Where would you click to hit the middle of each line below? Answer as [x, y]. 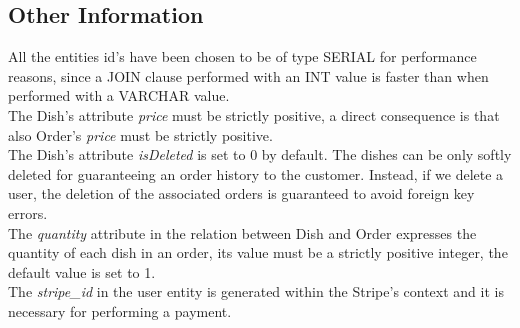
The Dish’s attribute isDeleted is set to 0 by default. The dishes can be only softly [260, 154]
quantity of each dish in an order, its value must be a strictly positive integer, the [258, 252]
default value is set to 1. [82, 271]
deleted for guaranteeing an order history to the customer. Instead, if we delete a [256, 173]
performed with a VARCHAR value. [119, 95]
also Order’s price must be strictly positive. [140, 134]
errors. [28, 212]
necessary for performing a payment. [120, 310]
